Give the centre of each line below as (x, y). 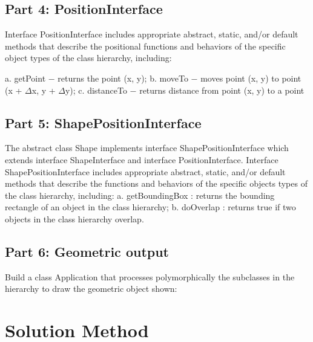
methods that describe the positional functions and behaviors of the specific (145, 46)
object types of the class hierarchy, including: (88, 58)
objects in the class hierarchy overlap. (74, 218)
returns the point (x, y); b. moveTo (123, 78)
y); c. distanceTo (96, 90)
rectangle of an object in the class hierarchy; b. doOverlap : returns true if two (150, 207)
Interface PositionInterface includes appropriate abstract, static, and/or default (152, 34)
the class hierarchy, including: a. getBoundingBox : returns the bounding (140, 195)
